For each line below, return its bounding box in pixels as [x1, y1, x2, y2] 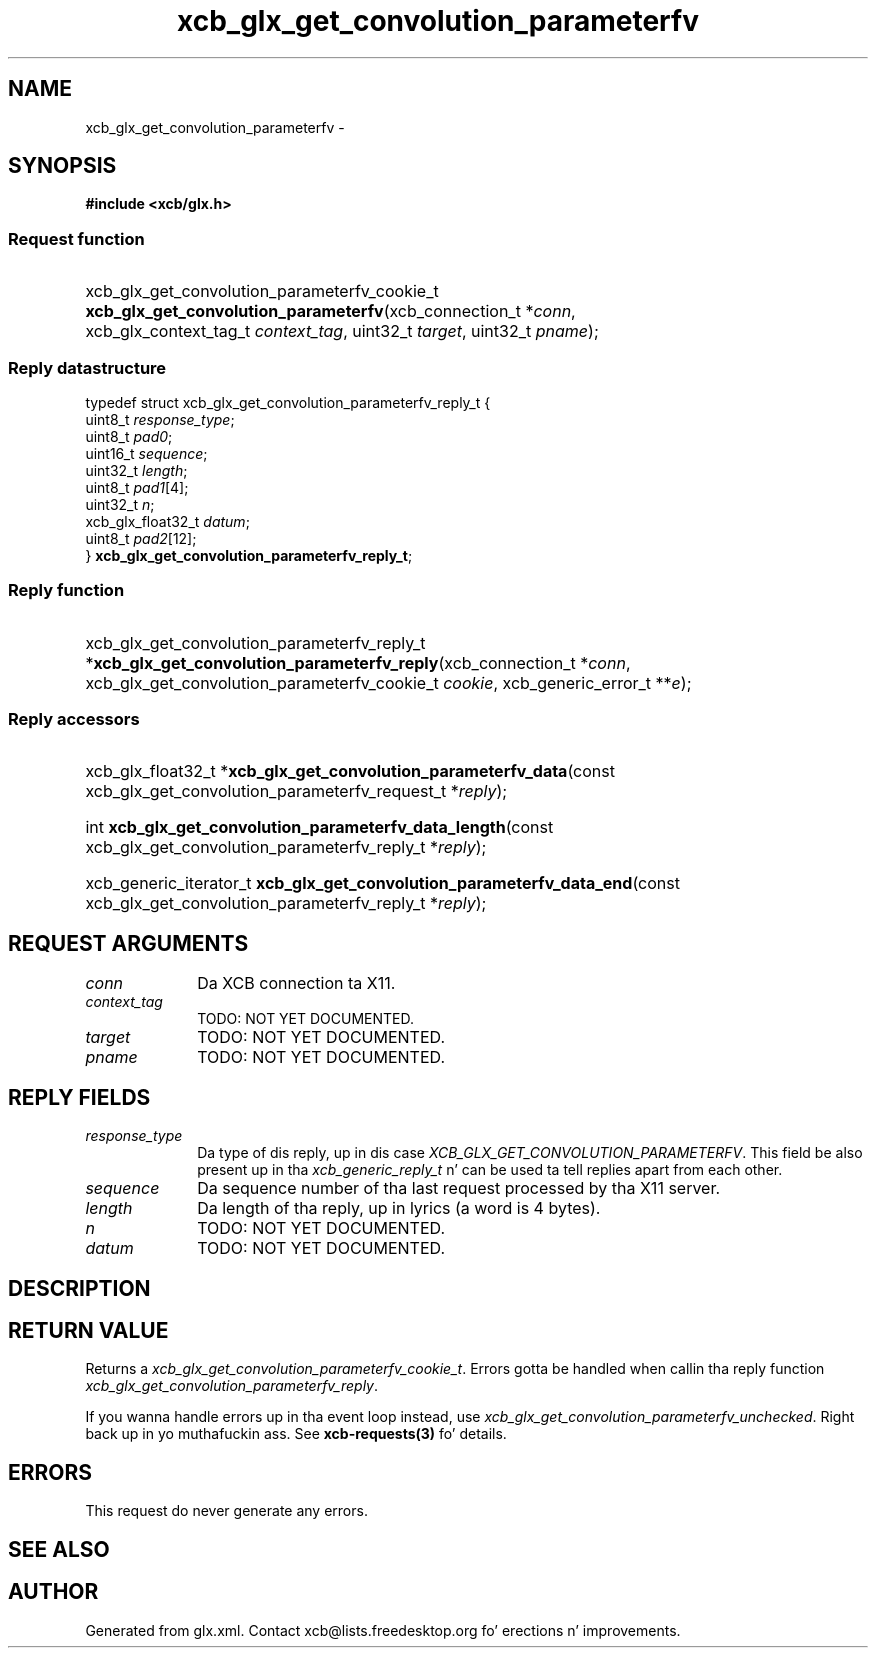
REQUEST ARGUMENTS [8, 930, 249, 956]
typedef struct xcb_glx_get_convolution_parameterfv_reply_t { [85, 393, 491, 411]
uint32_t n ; [85, 495, 155, 513]
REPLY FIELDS [8, 1084, 151, 1110]
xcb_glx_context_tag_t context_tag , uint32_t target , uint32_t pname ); [85, 321, 599, 342]
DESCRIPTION [8, 1275, 151, 1301]
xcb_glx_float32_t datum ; [85, 512, 250, 530]
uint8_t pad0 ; [85, 427, 173, 445]
